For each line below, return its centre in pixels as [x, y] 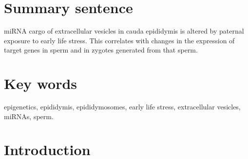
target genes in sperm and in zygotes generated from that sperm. [101, 50]
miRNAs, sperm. [29, 116]
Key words [41, 83]
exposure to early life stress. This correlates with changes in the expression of [119, 40]
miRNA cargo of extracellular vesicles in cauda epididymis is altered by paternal [124, 31]
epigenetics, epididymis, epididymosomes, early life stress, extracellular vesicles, [122, 107]
